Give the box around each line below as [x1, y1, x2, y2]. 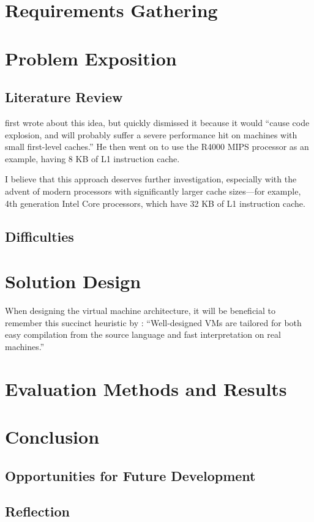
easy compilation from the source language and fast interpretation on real [5, 328, 281, 341]
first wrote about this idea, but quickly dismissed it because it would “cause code [5, 116, 310, 129]
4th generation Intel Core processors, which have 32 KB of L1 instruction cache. [5, 196, 305, 209]
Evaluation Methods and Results [5, 376, 287, 401]
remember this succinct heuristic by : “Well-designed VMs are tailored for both [5, 316, 302, 329]
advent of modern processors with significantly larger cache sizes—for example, [5, 184, 301, 197]
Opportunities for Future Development [5, 466, 256, 485]
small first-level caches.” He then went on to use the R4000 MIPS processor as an [5, 140, 309, 153]
